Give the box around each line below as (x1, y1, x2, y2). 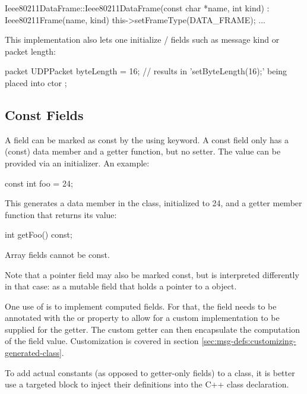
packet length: (5, 45, 56, 57)
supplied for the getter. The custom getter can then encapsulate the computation (5, 323, 300, 335)
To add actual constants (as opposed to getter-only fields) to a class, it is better (5, 366, 295, 379)
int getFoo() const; (5, 228, 72, 241)
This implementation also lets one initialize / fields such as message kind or (5, 33, 280, 46)
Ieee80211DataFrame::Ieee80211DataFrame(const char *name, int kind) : (5, 2, 270, 14)
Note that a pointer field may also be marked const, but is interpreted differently (5, 268, 299, 280)
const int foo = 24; (5, 176, 73, 189)
